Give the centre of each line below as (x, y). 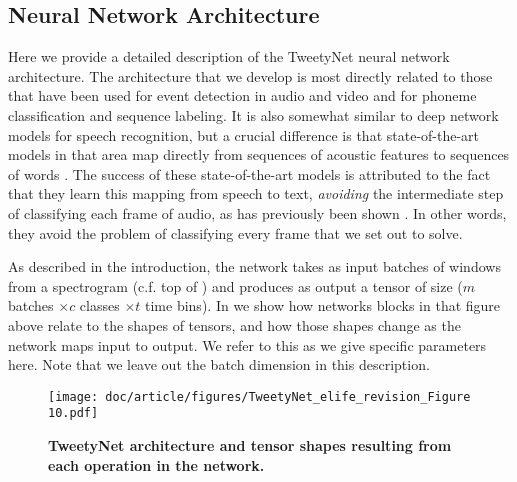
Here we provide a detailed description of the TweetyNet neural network (229, 56)
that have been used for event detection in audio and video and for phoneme (242, 95)
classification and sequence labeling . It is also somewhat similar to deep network (253, 114)
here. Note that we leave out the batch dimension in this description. (219, 364)
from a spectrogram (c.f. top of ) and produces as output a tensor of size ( (235, 285)
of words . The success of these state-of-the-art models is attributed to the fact (249, 173)
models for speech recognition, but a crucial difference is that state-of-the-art (244, 134)
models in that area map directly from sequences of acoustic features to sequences (259, 154)
